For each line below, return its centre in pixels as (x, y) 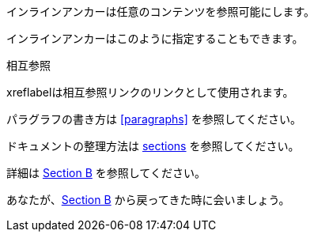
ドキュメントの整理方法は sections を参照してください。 (153, 146)
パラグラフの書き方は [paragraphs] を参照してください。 (154, 119)
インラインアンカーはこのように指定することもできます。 (155, 38)
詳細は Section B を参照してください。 (106, 173)
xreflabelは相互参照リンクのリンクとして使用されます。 (150, 92)
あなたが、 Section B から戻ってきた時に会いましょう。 (148, 200)
